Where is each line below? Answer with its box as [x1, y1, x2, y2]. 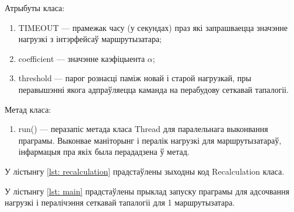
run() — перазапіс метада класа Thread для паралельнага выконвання [18, 123, 268, 135]
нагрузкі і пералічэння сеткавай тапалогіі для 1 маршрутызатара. [5, 196, 235, 208]
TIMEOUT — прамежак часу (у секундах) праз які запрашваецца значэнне [18, 21, 288, 33]
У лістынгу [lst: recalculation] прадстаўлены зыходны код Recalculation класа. [5, 165, 285, 177]
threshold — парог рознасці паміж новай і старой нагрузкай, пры [18, 72, 251, 84]
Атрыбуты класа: [5, 2, 65, 13]
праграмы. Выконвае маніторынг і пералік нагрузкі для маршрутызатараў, [18, 134, 282, 146]
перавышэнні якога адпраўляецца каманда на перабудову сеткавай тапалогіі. [18, 83, 289, 95]
